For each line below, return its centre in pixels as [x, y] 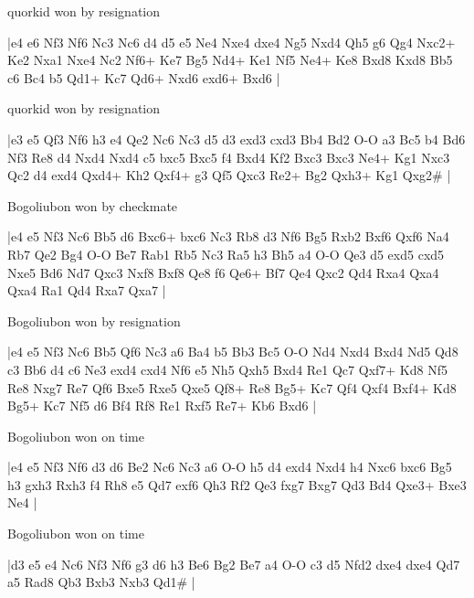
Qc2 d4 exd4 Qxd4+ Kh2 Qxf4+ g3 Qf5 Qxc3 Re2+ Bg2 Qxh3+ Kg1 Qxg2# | [229, 175]
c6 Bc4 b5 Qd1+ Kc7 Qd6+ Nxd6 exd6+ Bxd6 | [144, 77]
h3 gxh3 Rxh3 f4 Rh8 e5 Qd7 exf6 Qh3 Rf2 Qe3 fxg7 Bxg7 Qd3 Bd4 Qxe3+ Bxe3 [237, 484]
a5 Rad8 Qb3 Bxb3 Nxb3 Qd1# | [101, 582]
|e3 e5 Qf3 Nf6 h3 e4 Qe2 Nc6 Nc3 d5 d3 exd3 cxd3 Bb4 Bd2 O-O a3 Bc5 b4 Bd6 [237, 139]
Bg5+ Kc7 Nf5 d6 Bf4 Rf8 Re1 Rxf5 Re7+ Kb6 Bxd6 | [162, 406]
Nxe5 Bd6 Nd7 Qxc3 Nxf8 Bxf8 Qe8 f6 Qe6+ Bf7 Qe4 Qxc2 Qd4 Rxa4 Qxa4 [223, 272]
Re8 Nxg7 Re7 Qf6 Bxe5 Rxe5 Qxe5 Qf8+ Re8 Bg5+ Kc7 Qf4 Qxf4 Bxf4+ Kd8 [232, 387]
